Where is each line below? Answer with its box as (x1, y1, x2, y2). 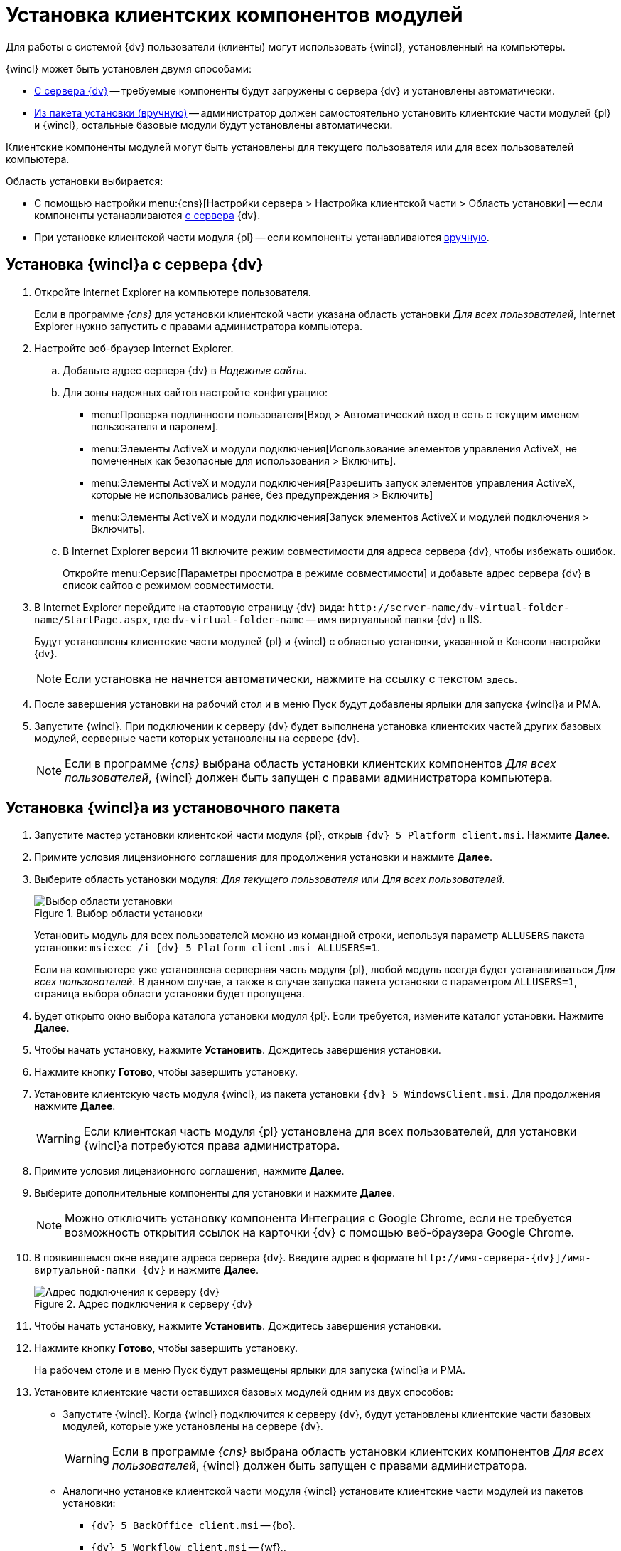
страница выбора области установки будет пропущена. (34, 988, 305, 1000)
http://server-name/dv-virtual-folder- (347, 601, 570, 613)
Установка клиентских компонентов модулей (6, 3, 463, 27)
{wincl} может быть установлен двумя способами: (6, 62, 252, 75)
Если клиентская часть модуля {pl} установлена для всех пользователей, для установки (83, 1124, 577, 1139)
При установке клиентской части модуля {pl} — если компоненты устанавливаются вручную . (34, 231, 490, 243)
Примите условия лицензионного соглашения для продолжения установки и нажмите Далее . (34, 851, 492, 864)
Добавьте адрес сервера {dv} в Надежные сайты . (63, 364, 307, 376)
